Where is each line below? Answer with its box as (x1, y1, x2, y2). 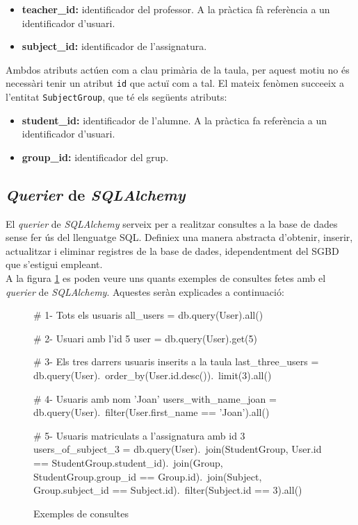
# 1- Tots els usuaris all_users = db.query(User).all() (33, 308, 263, 322)
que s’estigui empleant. (6, 257, 103, 272)
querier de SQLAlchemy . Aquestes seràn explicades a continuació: (6, 284, 284, 299)
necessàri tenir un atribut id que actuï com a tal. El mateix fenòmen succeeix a (6, 76, 344, 90)
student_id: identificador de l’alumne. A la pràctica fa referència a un (22, 112, 327, 127)
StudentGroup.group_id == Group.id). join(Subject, (33, 469, 262, 483)
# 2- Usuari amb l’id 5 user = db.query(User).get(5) (33, 331, 257, 345)
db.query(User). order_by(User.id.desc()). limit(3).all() (33, 368, 272, 383)
